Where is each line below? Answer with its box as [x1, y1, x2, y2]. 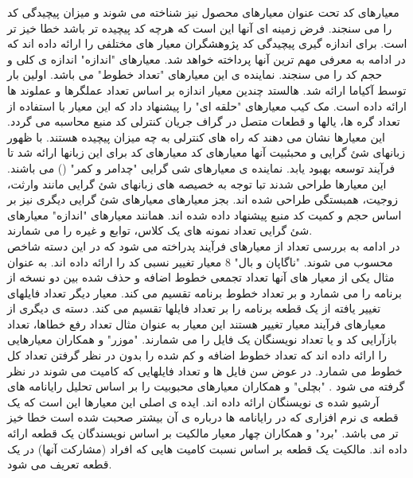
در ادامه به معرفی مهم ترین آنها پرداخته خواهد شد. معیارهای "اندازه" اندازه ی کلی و [7, 50, 406, 67]
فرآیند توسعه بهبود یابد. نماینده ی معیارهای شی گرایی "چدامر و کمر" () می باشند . [7, 159, 395, 176]
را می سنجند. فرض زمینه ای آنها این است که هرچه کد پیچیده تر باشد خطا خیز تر [7, 19, 392, 36]
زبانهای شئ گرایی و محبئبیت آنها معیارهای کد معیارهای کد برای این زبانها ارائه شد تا [7, 144, 405, 161]
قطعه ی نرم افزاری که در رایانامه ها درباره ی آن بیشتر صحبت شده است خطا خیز [7, 409, 399, 426]
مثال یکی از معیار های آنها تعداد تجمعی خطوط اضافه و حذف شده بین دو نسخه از [7, 269, 395, 286]
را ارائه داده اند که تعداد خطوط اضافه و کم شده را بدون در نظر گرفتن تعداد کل [7, 347, 388, 363]
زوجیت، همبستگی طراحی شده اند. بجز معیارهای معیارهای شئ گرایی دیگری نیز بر [7, 191, 399, 208]
